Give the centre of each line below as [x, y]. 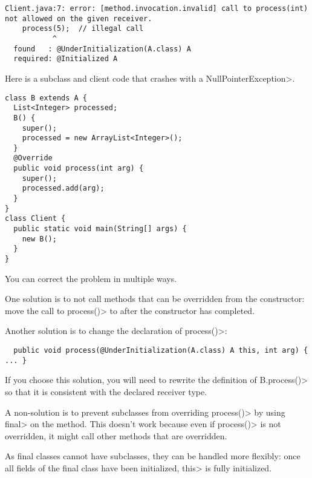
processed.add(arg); [63, 188]
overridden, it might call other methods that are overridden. [116, 435]
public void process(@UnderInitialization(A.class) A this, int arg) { [161, 351]
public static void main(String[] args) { [100, 229]
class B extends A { [46, 98]
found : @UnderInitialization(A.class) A [102, 49]
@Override [33, 158]
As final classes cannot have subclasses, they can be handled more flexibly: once [153, 456]
